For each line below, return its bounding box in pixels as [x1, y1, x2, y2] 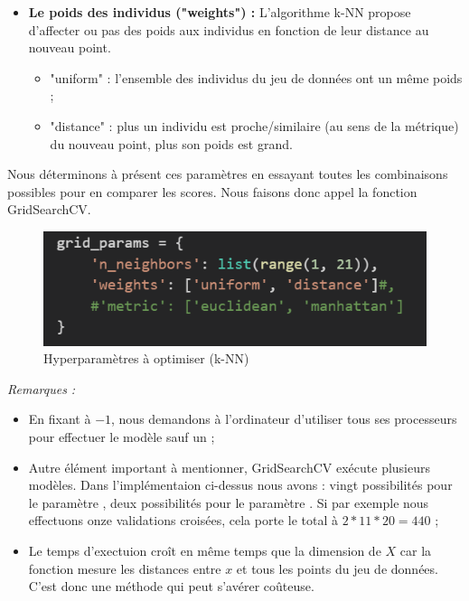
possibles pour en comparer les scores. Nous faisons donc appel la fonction [7, 182, 417, 201]
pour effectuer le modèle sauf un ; [28, 427, 215, 446]
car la [399, 540, 432, 559]
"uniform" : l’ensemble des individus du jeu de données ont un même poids [50, 68, 463, 87]
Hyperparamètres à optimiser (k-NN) [43, 349, 249, 368]
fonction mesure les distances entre [28, 559, 221, 578]
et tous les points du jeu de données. [236, 559, 438, 578]
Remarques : [7, 379, 76, 398]
